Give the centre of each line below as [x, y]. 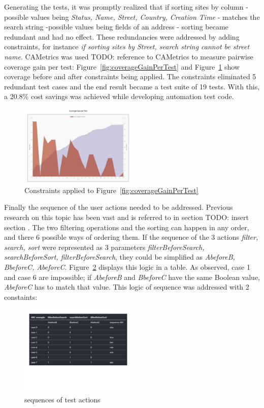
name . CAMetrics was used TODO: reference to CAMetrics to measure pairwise [129, 56]
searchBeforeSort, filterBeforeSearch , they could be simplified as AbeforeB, [120, 257]
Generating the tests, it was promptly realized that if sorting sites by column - [126, 7]
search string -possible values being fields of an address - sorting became [116, 27]
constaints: [21, 296]
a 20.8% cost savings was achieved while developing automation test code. [119, 96]
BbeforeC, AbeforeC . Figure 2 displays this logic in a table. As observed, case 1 [127, 267]
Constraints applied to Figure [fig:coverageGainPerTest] [111, 190]
